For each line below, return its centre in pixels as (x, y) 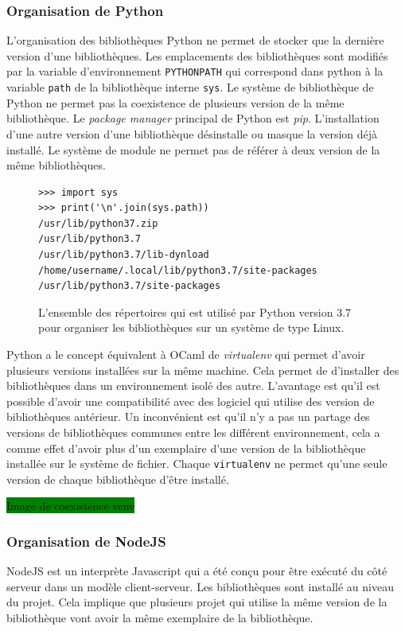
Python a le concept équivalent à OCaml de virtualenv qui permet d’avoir (186, 354)
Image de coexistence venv (71, 506)
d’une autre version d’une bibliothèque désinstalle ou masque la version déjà (192, 133)
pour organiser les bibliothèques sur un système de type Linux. (191, 327)
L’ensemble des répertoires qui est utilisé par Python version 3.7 (195, 312)
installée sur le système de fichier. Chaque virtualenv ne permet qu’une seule (197, 464)
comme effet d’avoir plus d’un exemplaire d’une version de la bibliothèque (186, 448)
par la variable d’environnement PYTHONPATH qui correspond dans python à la (195, 71)
